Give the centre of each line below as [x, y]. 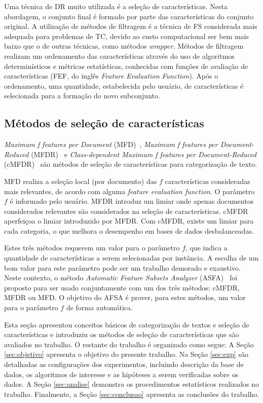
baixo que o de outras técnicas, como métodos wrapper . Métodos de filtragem [124, 46]
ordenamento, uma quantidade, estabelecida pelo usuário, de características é [124, 85]
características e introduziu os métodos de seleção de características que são [122, 334]
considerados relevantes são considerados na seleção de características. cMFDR [126, 211]
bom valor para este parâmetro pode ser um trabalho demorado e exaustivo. [122, 267]
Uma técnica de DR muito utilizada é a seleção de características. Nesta [116, 6]
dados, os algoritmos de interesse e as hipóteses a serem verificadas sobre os [121, 374]
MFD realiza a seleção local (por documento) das [81, 181]
